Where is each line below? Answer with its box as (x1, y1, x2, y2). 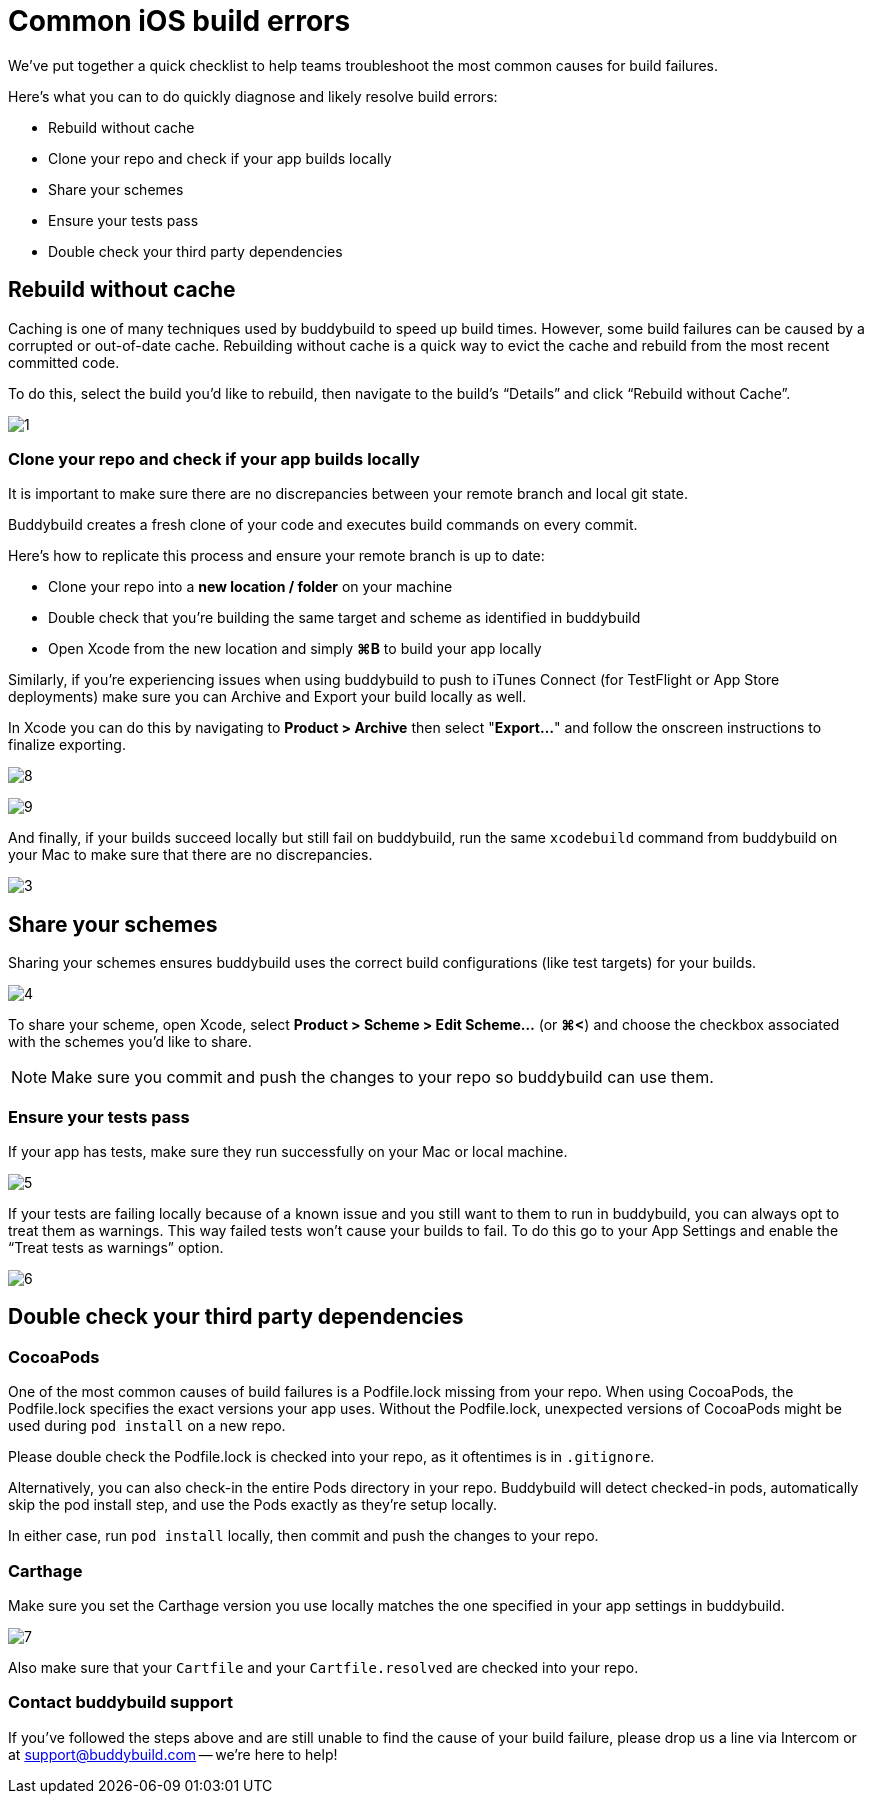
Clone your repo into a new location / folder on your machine (48, 578, 453, 596)
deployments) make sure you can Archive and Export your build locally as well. (8, 688, 527, 706)
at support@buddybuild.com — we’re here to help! (8, 1745, 338, 1763)
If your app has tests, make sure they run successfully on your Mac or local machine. (8, 1142, 568, 1160)
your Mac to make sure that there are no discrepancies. (8, 846, 373, 864)
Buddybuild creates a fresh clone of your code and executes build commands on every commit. (8, 516, 638, 534)
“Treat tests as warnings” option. (8, 1238, 224, 1256)
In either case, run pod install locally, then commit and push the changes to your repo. (8, 1527, 599, 1545)
